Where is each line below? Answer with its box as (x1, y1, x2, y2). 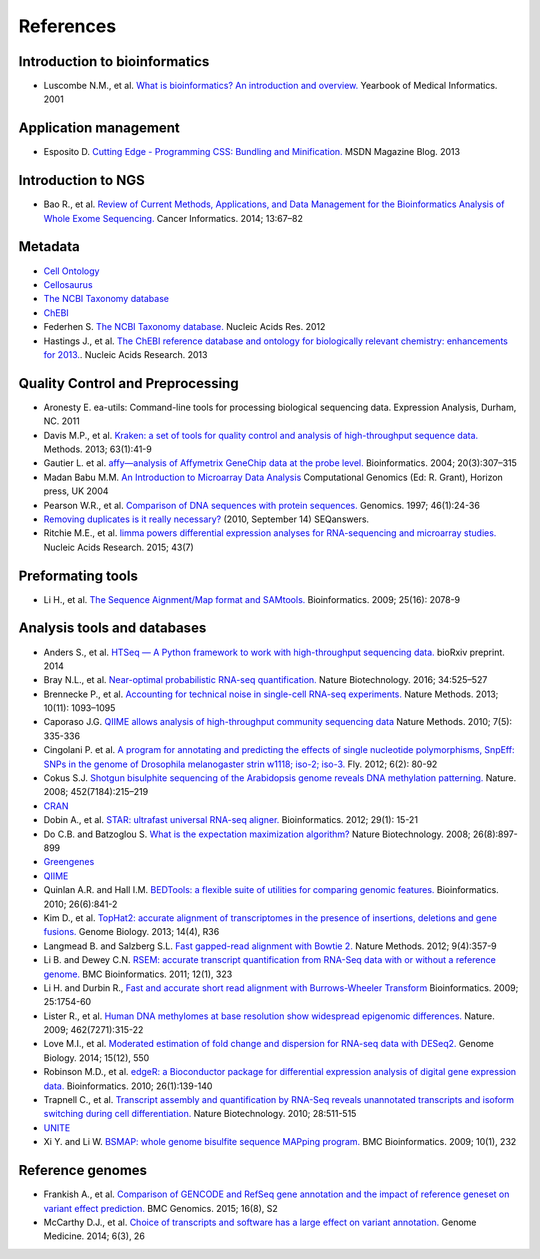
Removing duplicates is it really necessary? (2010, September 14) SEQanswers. (43, 513, 370, 525)
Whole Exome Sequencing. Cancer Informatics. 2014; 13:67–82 (43, 212, 304, 224)
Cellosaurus (43, 278, 94, 290)
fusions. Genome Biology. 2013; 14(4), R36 (43, 926, 220, 938)
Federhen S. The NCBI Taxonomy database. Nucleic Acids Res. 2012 (43, 321, 326, 333)
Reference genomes (18, 1162, 148, 1179)
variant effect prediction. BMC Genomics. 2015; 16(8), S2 (43, 1202, 279, 1214)
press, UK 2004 (43, 485, 109, 497)
